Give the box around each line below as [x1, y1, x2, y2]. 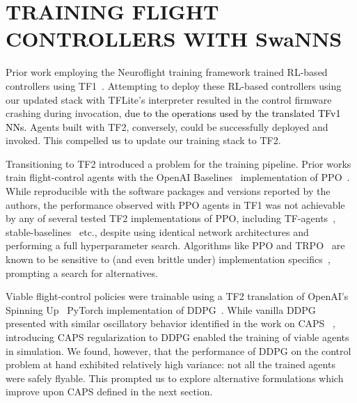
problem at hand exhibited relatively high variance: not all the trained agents [6, 357, 335, 372]
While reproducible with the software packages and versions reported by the [6, 184, 331, 198]
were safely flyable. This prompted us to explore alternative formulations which [6, 370, 344, 385]
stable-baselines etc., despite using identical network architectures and [6, 224, 309, 239]
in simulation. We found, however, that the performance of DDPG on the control [6, 343, 351, 358]
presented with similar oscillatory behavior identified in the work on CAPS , [6, 316, 335, 331]
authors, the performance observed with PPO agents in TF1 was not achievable [6, 197, 345, 212]
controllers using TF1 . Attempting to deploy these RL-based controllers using [6, 78, 342, 93]
